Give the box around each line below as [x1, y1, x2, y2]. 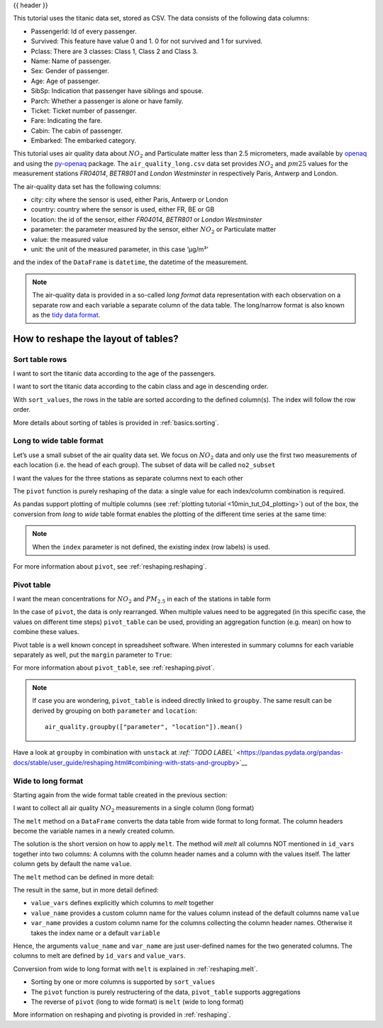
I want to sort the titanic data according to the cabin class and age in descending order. [13, 382, 269, 390]
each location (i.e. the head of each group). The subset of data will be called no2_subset [13, 461, 276, 469]
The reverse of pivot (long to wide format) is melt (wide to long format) [30, 997, 244, 1006]
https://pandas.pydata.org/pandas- [240, 748, 344, 757]
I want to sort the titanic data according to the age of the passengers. [13, 369, 216, 378]
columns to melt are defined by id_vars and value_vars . [13, 951, 186, 960]
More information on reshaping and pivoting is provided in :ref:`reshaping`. [13, 1010, 231, 1019]
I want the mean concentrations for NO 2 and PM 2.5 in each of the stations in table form [13, 595, 271, 605]
